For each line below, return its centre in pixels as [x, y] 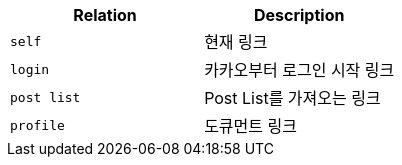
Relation [105, 15]
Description [299, 15]
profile [37, 125]
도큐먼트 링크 [250, 126]
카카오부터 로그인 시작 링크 [299, 70]
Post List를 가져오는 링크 [292, 98]
